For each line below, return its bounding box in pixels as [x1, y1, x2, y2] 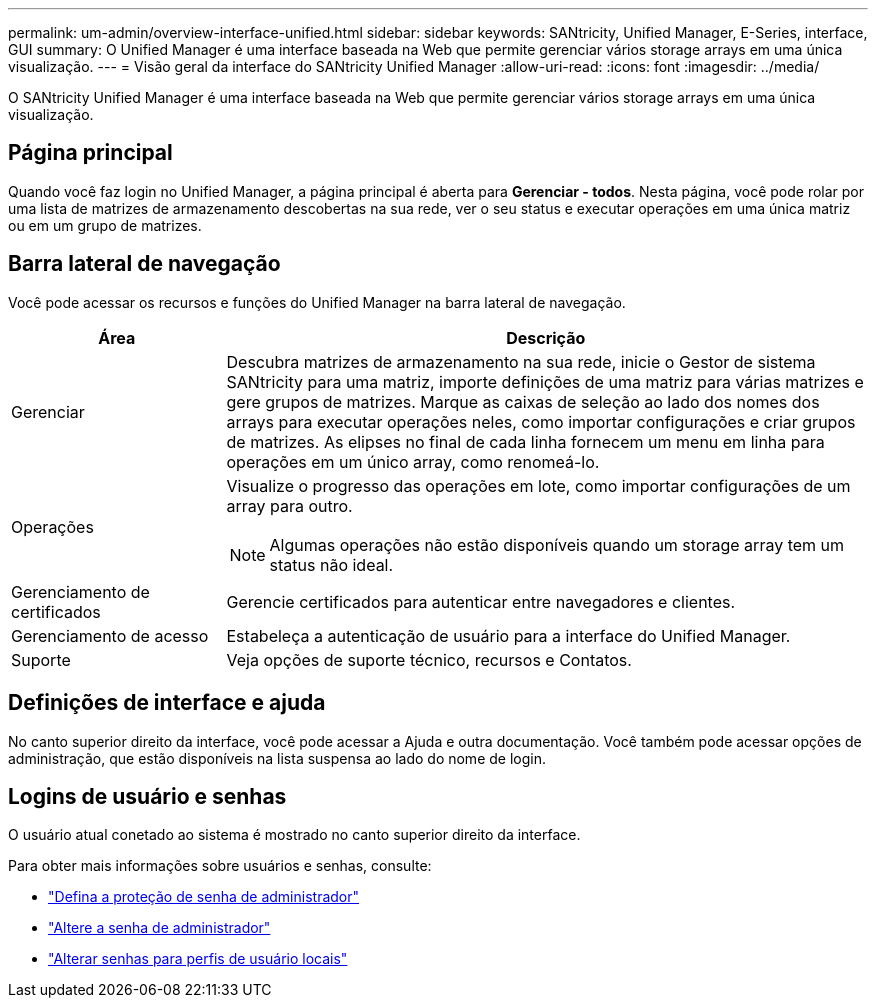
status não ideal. [269, 554, 394, 575]
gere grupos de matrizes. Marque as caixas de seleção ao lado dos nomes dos [226, 391, 820, 412]
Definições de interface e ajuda [8, 690, 326, 716]
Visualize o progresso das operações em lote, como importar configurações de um [226, 475, 851, 496]
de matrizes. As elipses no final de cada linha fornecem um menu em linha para [226, 431, 825, 452]
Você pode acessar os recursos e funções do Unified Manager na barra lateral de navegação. [8, 293, 626, 311]
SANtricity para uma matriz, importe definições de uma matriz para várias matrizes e [226, 371, 864, 392]
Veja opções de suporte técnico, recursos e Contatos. [226, 649, 632, 670]
